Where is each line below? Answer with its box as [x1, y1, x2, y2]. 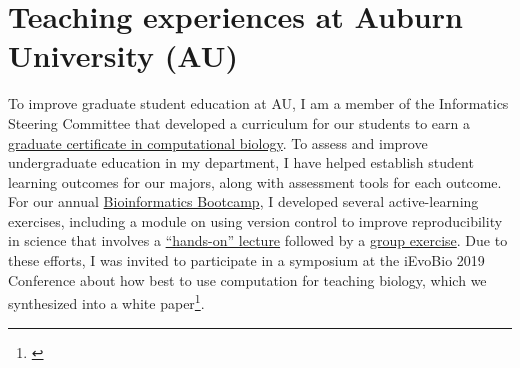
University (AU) [8, 35, 238, 76]
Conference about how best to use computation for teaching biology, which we [8, 269, 487, 290]
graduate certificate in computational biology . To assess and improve [8, 132, 428, 153]
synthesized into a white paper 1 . [8, 290, 205, 313]
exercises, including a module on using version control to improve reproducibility [8, 210, 503, 231]
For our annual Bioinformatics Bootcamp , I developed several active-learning [8, 191, 479, 212]
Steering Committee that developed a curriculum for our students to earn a [8, 112, 470, 133]
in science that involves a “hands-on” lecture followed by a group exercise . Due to [8, 230, 508, 251]
